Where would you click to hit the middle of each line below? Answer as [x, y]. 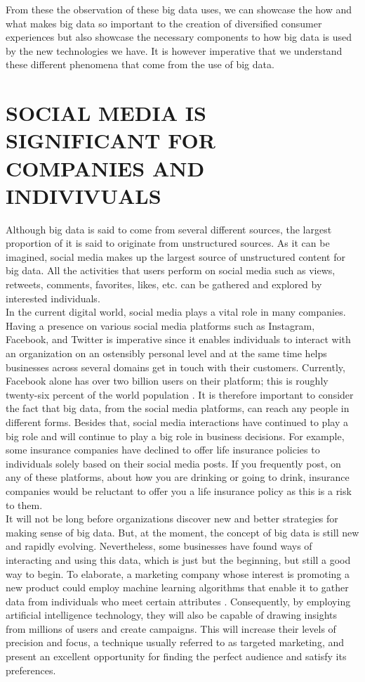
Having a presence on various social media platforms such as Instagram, [160, 325]
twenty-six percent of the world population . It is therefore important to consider [180, 394]
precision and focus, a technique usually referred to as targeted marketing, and [175, 642]
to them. [24, 504]
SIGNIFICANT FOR [111, 140]
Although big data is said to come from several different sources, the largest [169, 229]
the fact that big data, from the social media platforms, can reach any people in [178, 408]
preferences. [31, 670]
